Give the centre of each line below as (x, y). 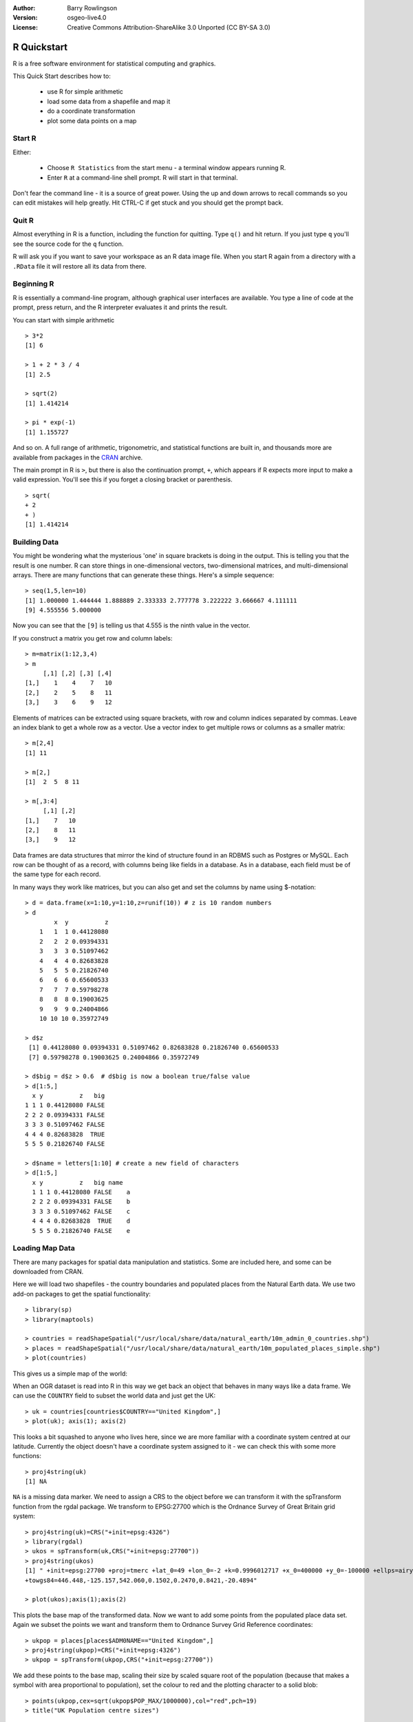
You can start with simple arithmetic (64, 320)
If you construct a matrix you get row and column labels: (93, 638)
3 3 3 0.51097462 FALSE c (81, 1211)
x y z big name (77, 1182)
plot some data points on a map (92, 121)
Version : (25, 18)
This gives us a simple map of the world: (70, 1373)
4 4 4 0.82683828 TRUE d (81, 1221)
